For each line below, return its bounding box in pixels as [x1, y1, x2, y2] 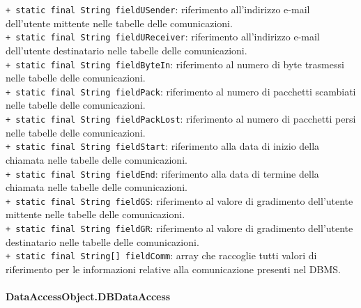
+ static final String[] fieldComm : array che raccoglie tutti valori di [6, 248, 317, 263]
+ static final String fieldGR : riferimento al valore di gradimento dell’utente [6, 221, 353, 235]
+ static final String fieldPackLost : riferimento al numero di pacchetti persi [6, 111, 356, 125]
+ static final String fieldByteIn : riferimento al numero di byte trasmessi [6, 56, 344, 71]
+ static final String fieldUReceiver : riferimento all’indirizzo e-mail [6, 29, 320, 44]
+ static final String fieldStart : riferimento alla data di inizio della [6, 139, 320, 153]
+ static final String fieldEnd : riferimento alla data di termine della [6, 166, 319, 180]
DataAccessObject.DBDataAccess [6, 289, 171, 304]
